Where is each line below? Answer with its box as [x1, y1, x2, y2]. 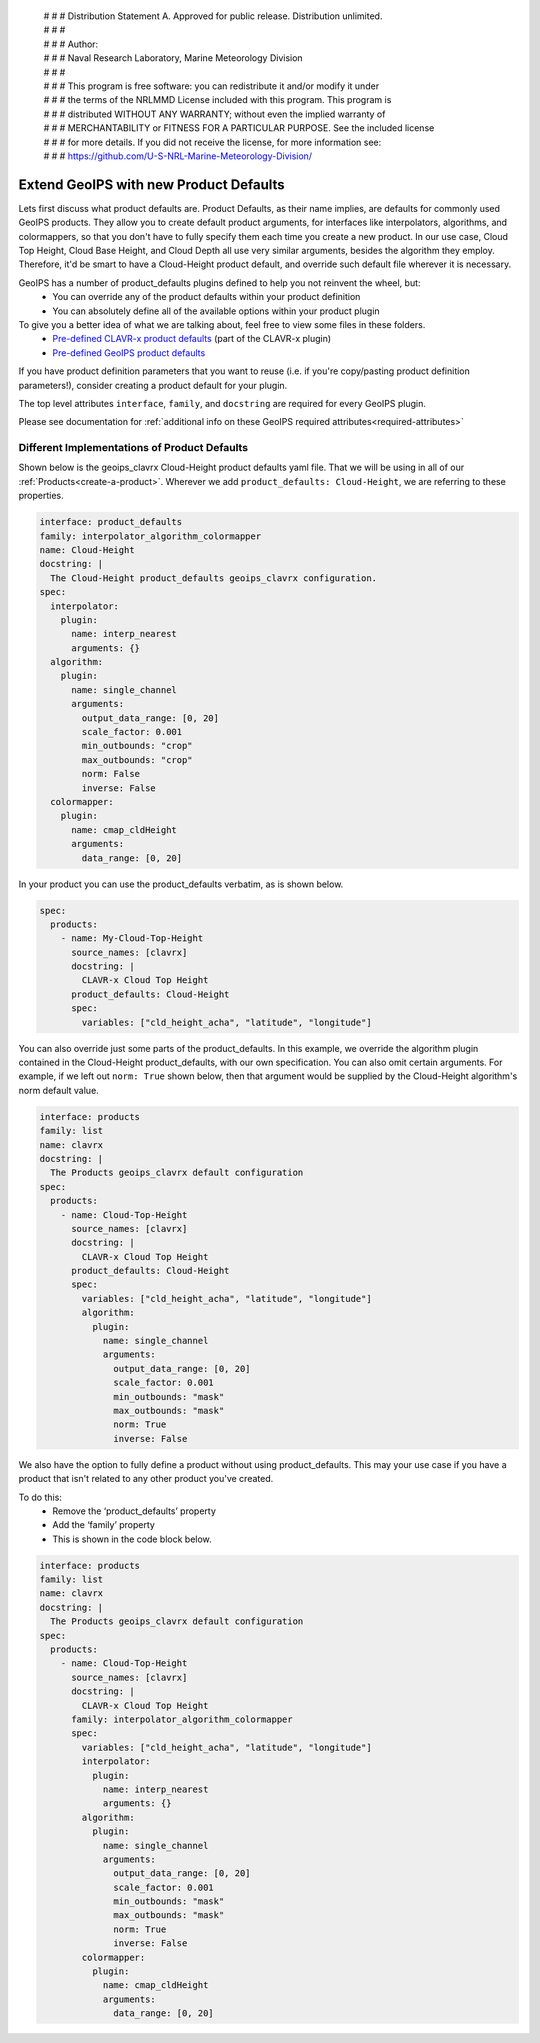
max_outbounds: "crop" [81, 754, 194, 765]
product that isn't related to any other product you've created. [18, 1473, 274, 1485]
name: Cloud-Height [39, 544, 135, 555]
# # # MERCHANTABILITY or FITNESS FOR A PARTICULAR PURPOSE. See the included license [43, 122, 435, 134]
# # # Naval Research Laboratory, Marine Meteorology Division [43, 52, 304, 64]
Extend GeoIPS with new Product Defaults [18, 176, 285, 193]
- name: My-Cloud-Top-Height [60, 933, 204, 944]
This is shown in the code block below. [52, 1533, 212, 1545]
